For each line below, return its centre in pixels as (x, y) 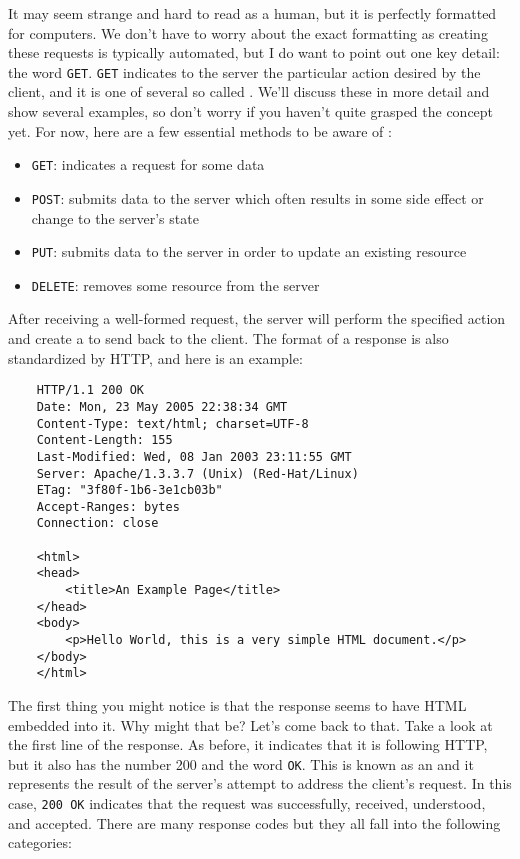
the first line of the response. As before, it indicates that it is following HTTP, (248, 744)
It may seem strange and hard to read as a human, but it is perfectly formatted (252, 13)
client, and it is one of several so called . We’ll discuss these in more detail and (249, 91)
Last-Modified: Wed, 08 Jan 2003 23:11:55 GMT (194, 456)
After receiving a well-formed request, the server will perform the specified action (257, 318)
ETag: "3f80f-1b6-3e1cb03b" (129, 490)
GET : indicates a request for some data (148, 164)
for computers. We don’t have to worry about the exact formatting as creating (248, 32)
